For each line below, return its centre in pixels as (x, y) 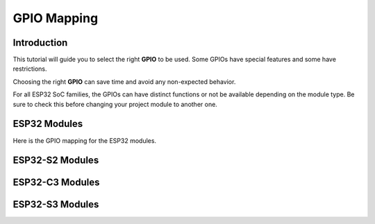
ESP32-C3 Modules (56, 183)
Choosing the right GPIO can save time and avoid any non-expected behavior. (124, 81)
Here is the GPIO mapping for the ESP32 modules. (84, 140)
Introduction (40, 43)
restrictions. (30, 69)
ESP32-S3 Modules (56, 205)
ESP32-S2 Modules (56, 161)
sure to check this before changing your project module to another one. (115, 104)
